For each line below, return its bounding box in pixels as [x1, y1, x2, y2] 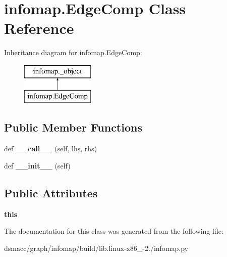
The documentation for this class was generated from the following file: [4, 226, 223, 236]
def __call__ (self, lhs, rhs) [4, 143, 97, 154]
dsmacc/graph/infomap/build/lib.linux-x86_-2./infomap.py [4, 242, 188, 253]
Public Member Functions [4, 119, 142, 135]
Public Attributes [4, 185, 98, 200]
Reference [4, 18, 74, 38]
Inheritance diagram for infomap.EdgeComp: [4, 47, 142, 58]
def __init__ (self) [4, 160, 71, 170]
